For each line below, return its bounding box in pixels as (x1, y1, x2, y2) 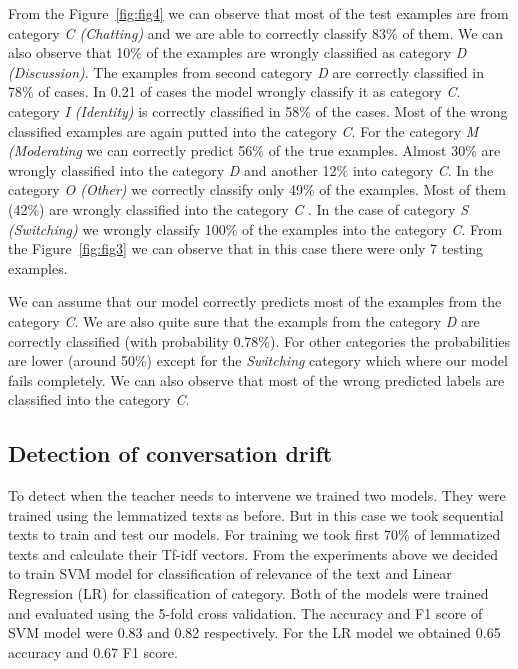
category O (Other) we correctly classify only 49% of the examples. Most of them (8, 179, 507, 200)
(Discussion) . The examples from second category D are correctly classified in (8, 61, 484, 82)
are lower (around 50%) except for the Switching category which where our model (8, 350, 508, 371)
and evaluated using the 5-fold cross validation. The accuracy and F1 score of (8, 602, 483, 623)
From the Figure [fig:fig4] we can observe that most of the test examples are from (8, 3, 509, 23)
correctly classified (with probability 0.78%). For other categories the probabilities (8, 330, 511, 351)
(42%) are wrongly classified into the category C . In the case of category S (8, 198, 469, 219)
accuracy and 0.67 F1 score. (8, 641, 178, 662)
